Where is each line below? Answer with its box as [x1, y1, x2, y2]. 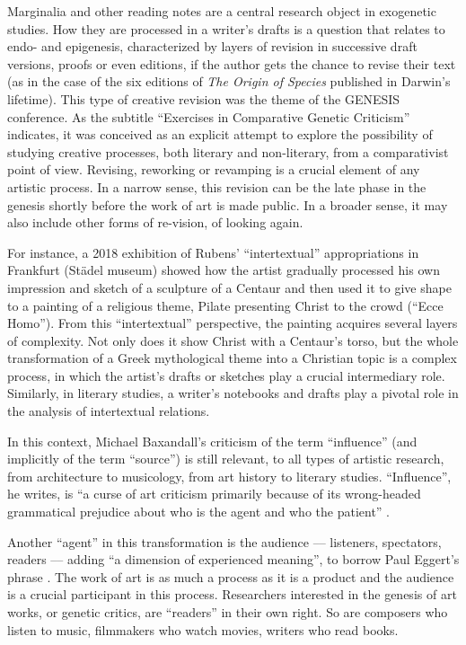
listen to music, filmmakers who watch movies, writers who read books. [7, 620, 399, 639]
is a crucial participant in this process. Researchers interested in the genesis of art [7, 585, 457, 604]
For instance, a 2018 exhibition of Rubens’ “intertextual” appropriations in [7, 243, 419, 261]
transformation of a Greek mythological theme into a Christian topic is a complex [7, 349, 457, 367]
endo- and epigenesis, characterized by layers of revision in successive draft [7, 37, 418, 56]
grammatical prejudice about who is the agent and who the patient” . [7, 502, 391, 521]
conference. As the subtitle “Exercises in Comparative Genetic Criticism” [7, 107, 410, 126]
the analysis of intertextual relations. [7, 402, 210, 420]
